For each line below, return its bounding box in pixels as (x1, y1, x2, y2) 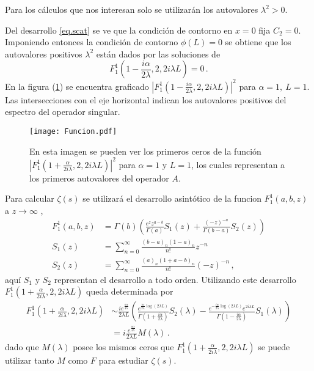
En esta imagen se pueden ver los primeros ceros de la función (29, 144, 261, 157)
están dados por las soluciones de (96, 47, 221, 60)
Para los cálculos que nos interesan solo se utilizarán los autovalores (5, 3, 258, 15)
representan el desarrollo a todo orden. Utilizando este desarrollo (54, 273, 296, 285)
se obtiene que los (225, 35, 291, 48)
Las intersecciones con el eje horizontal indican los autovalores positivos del (5, 93, 287, 106)
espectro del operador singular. (5, 105, 120, 118)
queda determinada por (86, 285, 173, 298)
